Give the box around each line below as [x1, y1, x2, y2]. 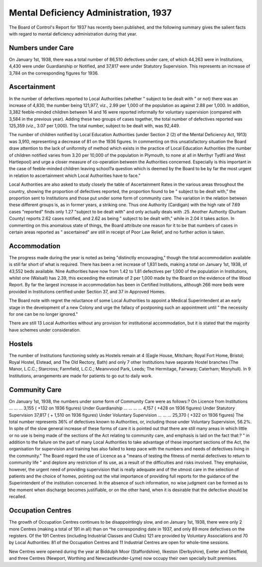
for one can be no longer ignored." [9, 311, 78, 317]
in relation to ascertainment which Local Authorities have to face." [9, 173, 141, 178]
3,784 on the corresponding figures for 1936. [9, 70, 99, 76]
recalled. [9, 494, 27, 499]
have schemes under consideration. [9, 327, 81, 333]
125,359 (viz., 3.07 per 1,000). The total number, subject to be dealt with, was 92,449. [9, 123, 180, 129]
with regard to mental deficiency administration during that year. [9, 31, 138, 36]
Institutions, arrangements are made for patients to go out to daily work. [9, 372, 153, 379]
